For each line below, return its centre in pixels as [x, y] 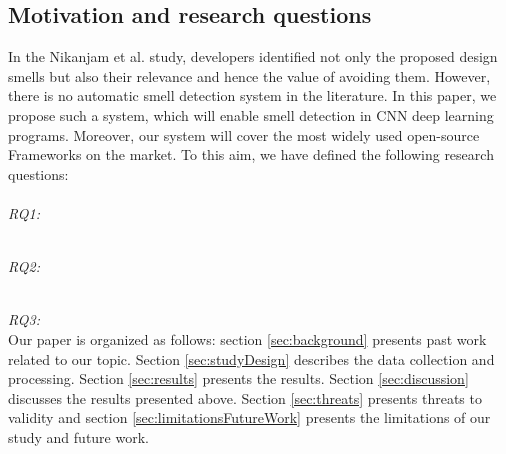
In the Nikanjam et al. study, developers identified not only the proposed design [253, 56]
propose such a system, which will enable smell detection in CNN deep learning [251, 114]
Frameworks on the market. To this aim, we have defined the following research [251, 154]
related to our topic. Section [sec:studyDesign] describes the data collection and [251, 358]
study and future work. [78, 436]
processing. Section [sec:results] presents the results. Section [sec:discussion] [238, 378]
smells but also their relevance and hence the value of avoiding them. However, [249, 75]
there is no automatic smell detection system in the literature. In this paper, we [252, 95]
